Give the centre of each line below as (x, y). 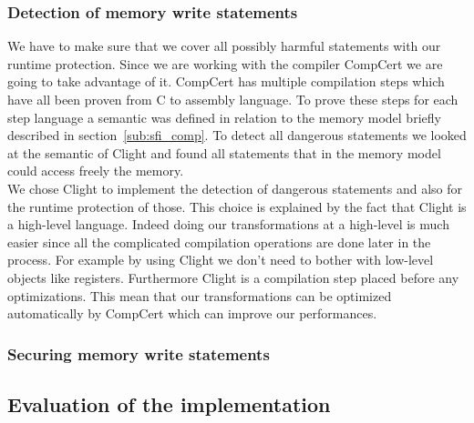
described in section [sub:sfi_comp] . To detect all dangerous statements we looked (237, 135)
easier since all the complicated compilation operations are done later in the (219, 242)
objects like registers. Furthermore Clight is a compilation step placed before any (233, 277)
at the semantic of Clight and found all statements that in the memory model (224, 152)
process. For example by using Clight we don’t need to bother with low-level (221, 260)
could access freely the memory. (96, 171)
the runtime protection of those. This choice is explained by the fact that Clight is (237, 206)
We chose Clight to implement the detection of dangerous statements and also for (235, 188)
